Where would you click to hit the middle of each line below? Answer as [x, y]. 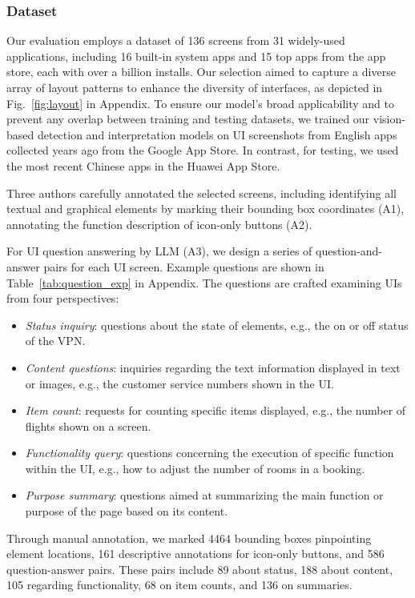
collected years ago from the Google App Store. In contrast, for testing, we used [203, 150]
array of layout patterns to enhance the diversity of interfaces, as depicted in [195, 87]
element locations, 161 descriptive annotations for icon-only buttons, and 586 [195, 554]
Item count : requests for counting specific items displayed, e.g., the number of [216, 410]
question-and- [349, 251]
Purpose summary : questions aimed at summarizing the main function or [204, 495]
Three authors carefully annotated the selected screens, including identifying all [201, 193]
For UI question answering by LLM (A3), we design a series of [159, 251]
